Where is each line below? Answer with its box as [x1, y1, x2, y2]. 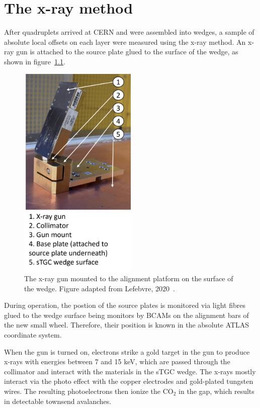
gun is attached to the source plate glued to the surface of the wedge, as [16, 46, 238, 57]
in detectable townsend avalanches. [4, 395, 112, 406]
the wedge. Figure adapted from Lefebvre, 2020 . [24, 283, 175, 293]
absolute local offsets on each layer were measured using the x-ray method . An [4, 36, 246, 47]
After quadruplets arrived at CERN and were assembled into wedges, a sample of [4, 27, 254, 37]
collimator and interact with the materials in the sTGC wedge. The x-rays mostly [4, 366, 256, 376]
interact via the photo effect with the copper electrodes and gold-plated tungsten [4, 376, 253, 386]
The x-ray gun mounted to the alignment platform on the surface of [24, 273, 233, 283]
